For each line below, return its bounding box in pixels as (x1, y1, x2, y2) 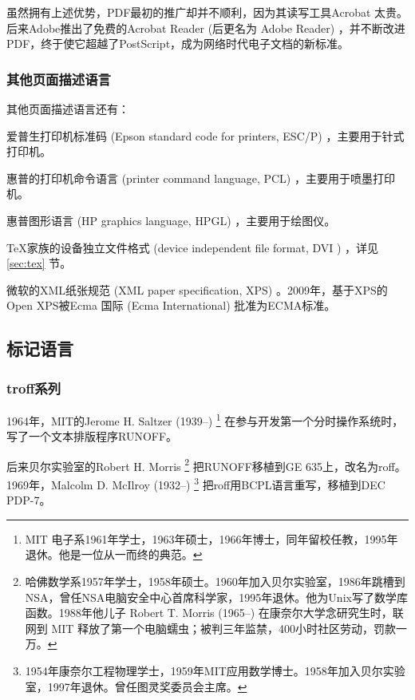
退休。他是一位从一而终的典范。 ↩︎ (25, 546, 203, 563)
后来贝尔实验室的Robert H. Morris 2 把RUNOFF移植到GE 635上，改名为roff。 (6, 455, 406, 474)
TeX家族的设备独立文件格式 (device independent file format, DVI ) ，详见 (6, 239, 379, 255)
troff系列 (6, 378, 61, 397)
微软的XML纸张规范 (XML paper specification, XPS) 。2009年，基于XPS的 (6, 281, 388, 298)
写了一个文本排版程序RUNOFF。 (6, 428, 178, 445)
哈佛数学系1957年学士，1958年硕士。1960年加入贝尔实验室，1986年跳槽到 (25, 573, 405, 590)
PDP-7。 (6, 492, 51, 508)
